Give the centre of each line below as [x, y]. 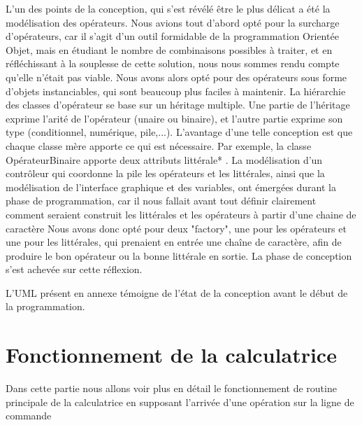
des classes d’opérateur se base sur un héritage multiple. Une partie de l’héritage [178, 105]
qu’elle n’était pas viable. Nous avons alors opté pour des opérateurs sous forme [176, 77]
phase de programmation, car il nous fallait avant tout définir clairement [161, 201]
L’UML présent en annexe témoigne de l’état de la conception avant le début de [177, 292]
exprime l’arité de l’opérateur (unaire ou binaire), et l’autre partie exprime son [174, 118]
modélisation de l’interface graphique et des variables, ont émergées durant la [171, 187]
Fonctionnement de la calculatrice [171, 355]
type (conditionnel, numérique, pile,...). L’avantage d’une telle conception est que [179, 132]
